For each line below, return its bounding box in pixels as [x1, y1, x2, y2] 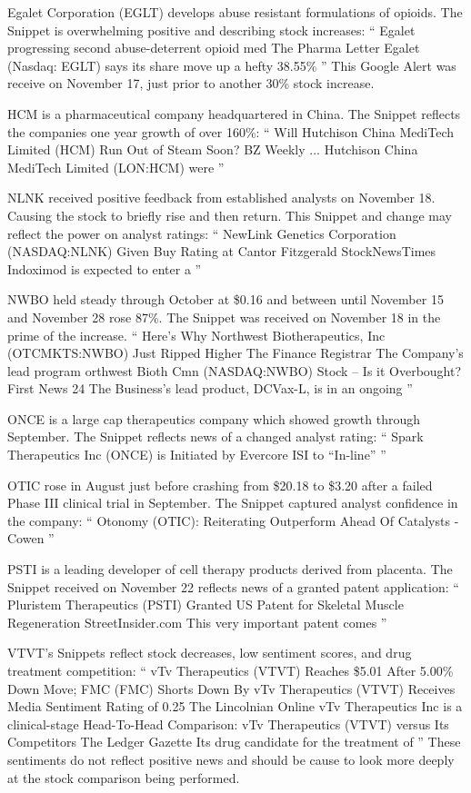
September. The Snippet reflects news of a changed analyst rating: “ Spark [7, 427, 424, 446]
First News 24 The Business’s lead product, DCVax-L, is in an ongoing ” [7, 379, 413, 398]
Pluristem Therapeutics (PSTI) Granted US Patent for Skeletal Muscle [7, 595, 404, 614]
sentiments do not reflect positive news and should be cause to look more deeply [7, 749, 455, 768]
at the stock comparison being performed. [7, 768, 240, 787]
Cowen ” [7, 529, 55, 548]
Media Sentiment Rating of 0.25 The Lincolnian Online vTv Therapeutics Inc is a [7, 697, 463, 716]
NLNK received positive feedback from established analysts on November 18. [7, 188, 436, 207]
